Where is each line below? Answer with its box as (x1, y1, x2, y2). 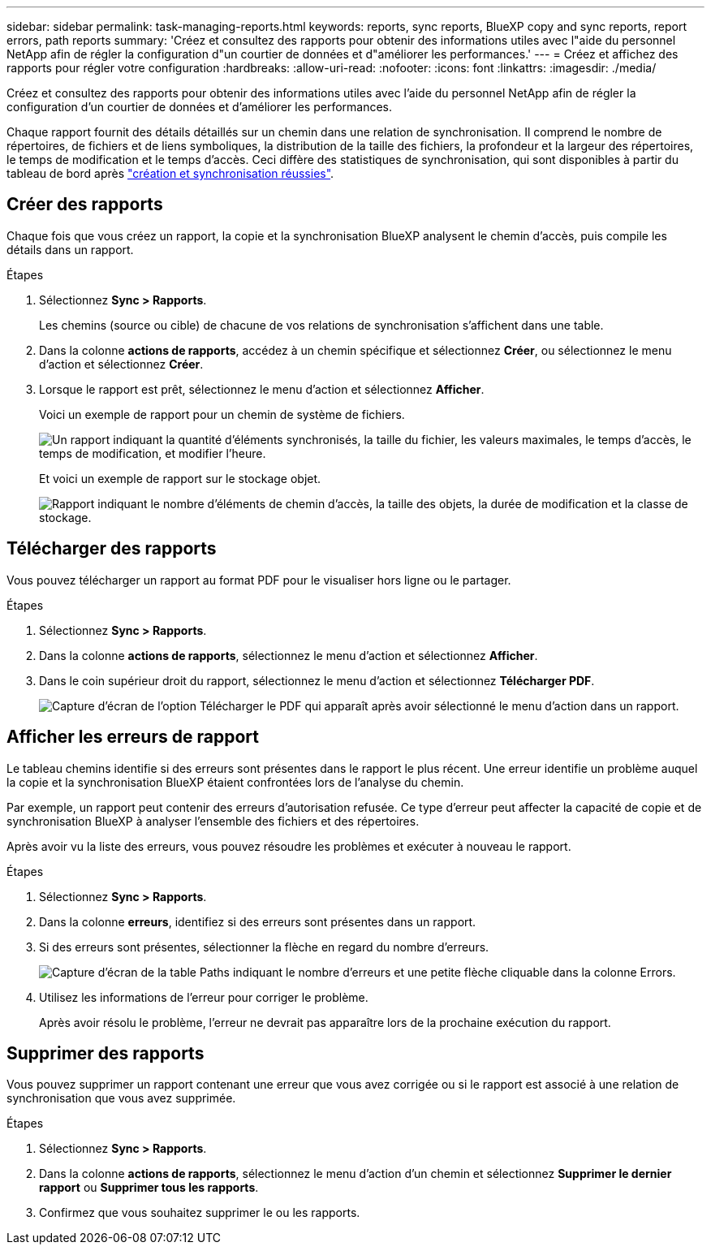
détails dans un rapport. (6, 242, 134, 257)
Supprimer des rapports (6, 1042, 205, 1063)
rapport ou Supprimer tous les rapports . (39, 1180, 259, 1195)
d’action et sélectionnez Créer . (39, 356, 204, 371)
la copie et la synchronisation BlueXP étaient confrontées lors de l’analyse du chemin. (6, 774, 464, 789)
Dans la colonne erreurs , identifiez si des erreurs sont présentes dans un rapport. (39, 914, 476, 929)
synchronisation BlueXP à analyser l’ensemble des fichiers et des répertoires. (6, 813, 420, 828)
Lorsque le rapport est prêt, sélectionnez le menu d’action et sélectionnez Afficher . (39, 382, 485, 396)
